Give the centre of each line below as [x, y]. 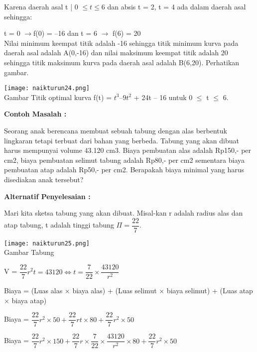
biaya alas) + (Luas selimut [115, 291]
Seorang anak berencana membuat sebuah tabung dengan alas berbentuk [116, 130]
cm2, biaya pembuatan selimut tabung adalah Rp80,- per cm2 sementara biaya [125, 160]
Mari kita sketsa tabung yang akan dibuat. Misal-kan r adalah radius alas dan [124, 213]
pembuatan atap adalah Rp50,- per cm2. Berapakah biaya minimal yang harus [124, 170]
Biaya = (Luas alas [33, 291]
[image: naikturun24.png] [47, 88]
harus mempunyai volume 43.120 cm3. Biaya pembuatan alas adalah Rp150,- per [128, 150]
